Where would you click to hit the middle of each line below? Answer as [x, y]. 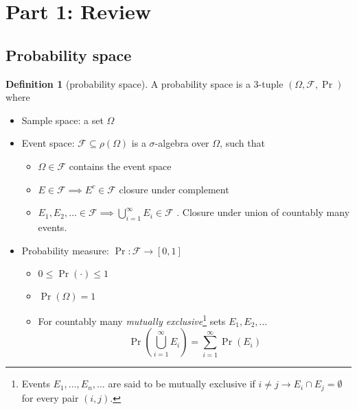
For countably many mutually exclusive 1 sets [132, 320]
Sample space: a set [62, 120]
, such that [242, 143]
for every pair [50, 397]
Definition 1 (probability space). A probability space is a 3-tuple [145, 83]
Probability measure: [65, 250]
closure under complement [174, 189]
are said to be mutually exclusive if [182, 384]
